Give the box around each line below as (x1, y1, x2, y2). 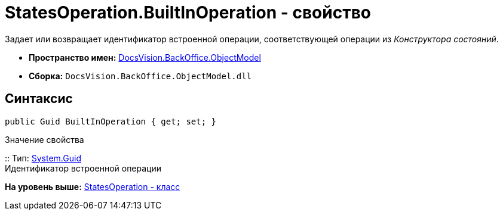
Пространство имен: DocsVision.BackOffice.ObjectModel (29, 52, 261, 63)
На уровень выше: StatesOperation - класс (5, 181, 180, 192)
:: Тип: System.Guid (5, 152, 81, 163)
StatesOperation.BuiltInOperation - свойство (5, 2, 371, 23)
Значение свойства (5, 134, 84, 145)
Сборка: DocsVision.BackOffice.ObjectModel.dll (29, 70, 252, 81)
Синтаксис (5, 91, 73, 107)
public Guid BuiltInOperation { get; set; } (5, 116, 217, 126)
